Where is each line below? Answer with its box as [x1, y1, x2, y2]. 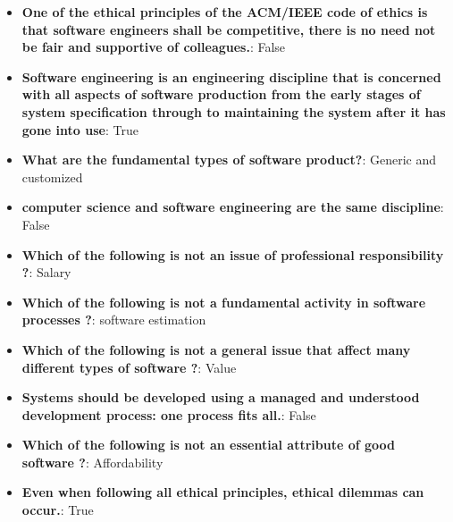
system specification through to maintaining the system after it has [21, 102, 446, 121]
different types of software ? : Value [21, 358, 237, 376]
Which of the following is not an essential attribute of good [21, 435, 396, 454]
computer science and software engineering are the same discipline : [21, 198, 444, 216]
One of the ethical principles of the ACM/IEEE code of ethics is [21, 3, 428, 21]
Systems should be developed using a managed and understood [21, 388, 420, 407]
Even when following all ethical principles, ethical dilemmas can [21, 483, 424, 501]
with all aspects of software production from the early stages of [21, 85, 421, 104]
